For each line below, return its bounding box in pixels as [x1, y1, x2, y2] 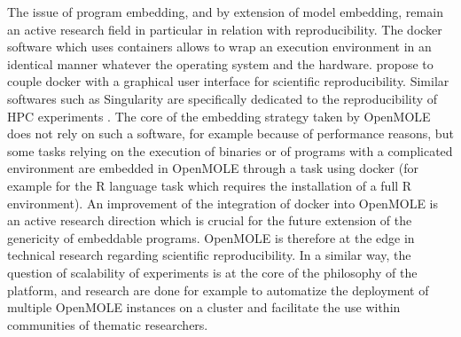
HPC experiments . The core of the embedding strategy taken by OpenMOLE [7, 106, 431, 125]
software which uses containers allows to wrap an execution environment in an [7, 37, 432, 56]
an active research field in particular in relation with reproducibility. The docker [7, 20, 442, 38]
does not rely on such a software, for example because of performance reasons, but [7, 124, 454, 143]
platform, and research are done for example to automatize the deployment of [7, 280, 429, 299]
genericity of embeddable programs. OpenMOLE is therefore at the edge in [7, 228, 415, 247]
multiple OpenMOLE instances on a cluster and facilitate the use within [7, 298, 401, 317]
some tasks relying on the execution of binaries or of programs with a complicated [7, 141, 453, 160]
